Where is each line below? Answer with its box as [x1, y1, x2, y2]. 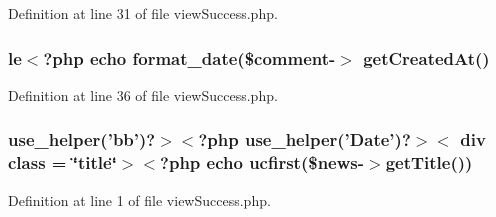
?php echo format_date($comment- [43, 45, 336, 70]
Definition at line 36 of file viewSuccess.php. [8, 84, 278, 105]
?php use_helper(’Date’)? [198, 127, 411, 152]
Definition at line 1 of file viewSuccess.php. [8, 189, 271, 210]
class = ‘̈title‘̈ [8, 150, 117, 175]
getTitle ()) [385, 150, 473, 175]
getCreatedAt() [363, 45, 490, 70]
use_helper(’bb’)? [8, 127, 156, 152]
